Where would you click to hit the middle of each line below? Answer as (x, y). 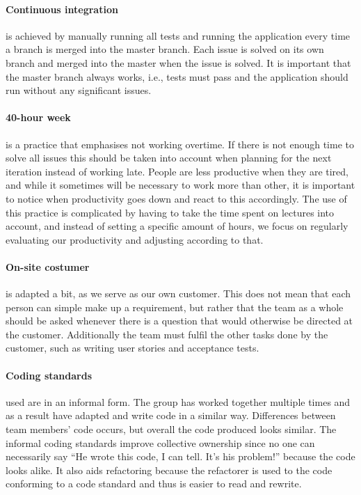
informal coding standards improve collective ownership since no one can (160, 442)
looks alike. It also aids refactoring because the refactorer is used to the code (169, 470)
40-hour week (38, 117)
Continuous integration (62, 9)
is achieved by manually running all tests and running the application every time (178, 35)
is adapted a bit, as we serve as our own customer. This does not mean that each (178, 293)
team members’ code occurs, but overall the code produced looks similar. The (171, 429)
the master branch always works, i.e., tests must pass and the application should (177, 76)
